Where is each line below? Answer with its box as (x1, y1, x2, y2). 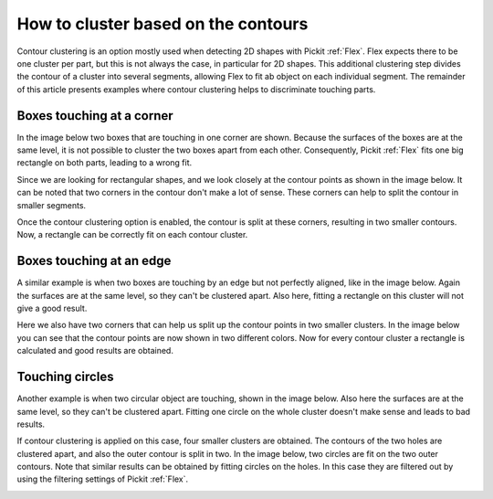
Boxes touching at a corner (16, 108, 173, 123)
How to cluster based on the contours (16, 14, 309, 34)
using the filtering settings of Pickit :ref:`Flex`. (16, 473, 189, 484)
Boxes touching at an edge (16, 253, 172, 269)
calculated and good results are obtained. (16, 345, 173, 356)
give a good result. (16, 303, 88, 314)
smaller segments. (16, 199, 87, 210)
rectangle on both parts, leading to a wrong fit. (16, 157, 193, 168)
